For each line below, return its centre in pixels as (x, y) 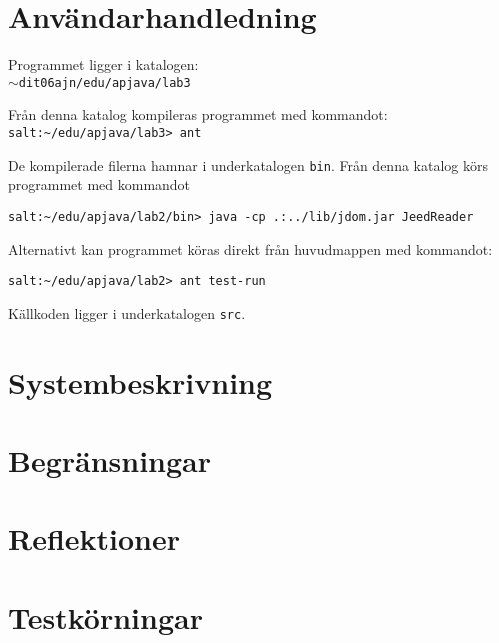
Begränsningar (110, 460)
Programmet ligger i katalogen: (103, 64)
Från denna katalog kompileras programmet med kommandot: (198, 114)
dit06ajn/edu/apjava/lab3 (104, 82)
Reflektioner (94, 538)
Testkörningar (105, 616)
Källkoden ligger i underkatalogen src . (127, 312)
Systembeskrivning (140, 381)
